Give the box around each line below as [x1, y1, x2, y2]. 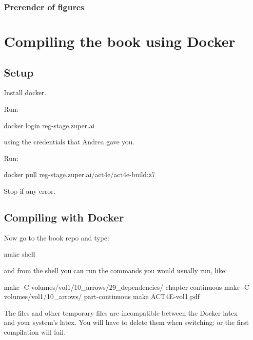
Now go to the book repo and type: [4, 232, 109, 242]
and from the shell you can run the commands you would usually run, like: [4, 265, 227, 275]
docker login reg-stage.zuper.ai [4, 120, 95, 130]
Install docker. [4, 87, 46, 98]
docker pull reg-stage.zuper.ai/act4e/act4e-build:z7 [4, 169, 156, 180]
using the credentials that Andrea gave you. [4, 137, 135, 147]
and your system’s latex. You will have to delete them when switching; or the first [4, 317, 249, 327]
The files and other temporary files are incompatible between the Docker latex [4, 307, 238, 318]
